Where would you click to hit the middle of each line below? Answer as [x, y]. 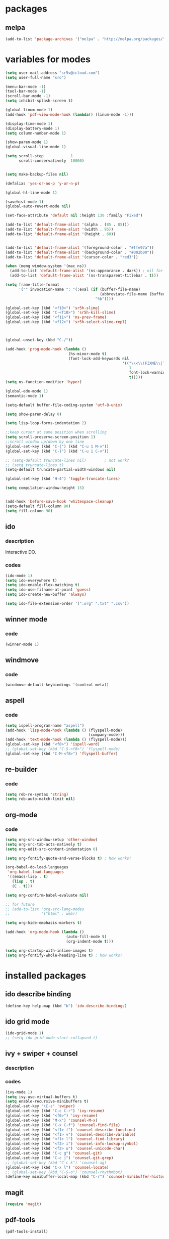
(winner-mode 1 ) [22, 644]
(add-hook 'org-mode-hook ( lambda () [45, 932]
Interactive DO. [21, 552]
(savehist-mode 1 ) [24, 202]
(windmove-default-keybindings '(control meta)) [57, 685]
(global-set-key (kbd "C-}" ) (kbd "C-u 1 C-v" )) [57, 451]
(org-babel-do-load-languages [37, 867]
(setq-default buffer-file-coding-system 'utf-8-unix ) [64, 405]
